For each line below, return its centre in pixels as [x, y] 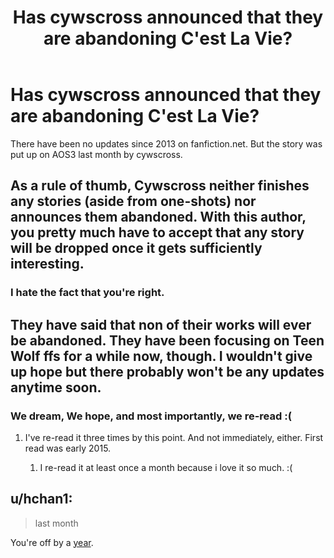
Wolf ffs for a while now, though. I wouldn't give [161, 356]
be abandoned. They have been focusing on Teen [167, 340]
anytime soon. [56, 387]
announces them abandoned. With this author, [158, 217]
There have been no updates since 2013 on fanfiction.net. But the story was [166, 143]
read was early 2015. [68, 448]
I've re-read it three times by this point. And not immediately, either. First [174, 437]
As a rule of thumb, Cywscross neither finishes [160, 186]
